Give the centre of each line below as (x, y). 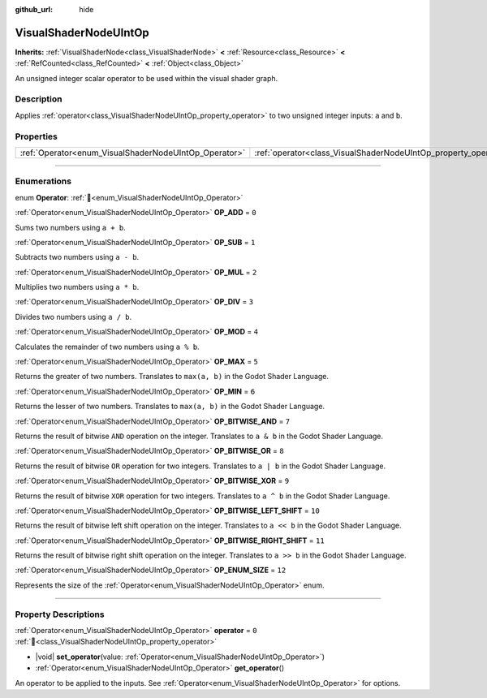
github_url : (34, 9)
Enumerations (43, 181)
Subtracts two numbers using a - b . (77, 257)
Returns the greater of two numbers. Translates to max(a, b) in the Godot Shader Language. (172, 377)
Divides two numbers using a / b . (73, 317)
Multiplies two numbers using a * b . (77, 287)
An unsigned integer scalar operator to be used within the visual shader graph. (147, 78)
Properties (37, 136)
